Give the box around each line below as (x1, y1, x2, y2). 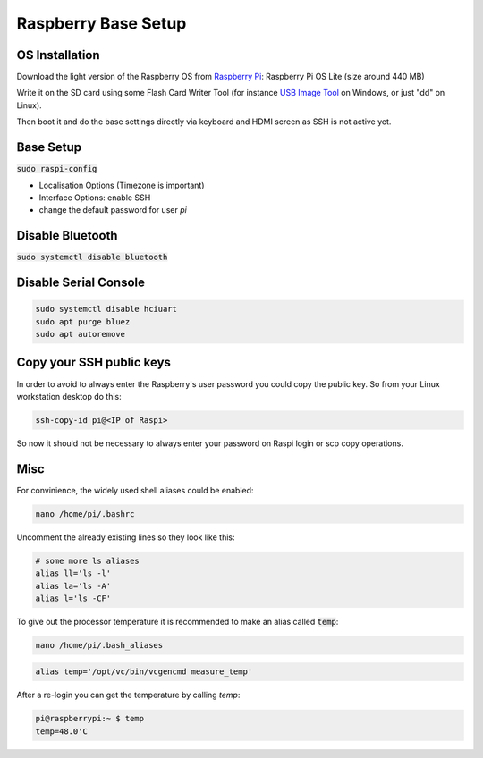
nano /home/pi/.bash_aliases (35, 640, 164, 650)
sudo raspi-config (16, 164, 97, 174)
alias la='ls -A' (35, 581, 112, 591)
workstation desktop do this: (16, 391, 122, 401)
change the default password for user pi (38, 205, 187, 215)
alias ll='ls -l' (35, 568, 112, 578)
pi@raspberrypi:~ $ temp (35, 713, 145, 724)
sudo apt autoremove (35, 329, 125, 339)
